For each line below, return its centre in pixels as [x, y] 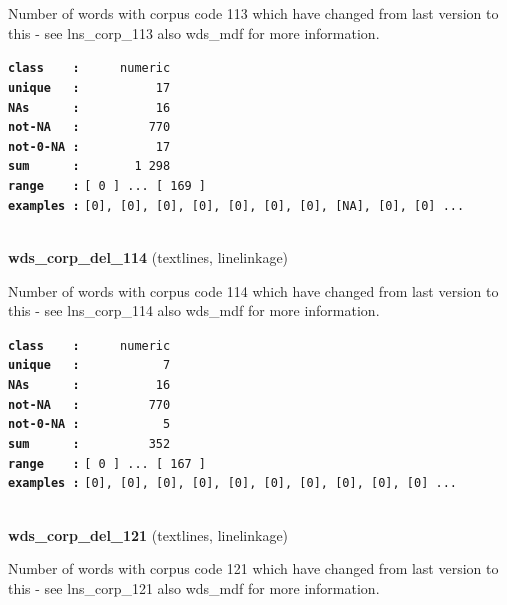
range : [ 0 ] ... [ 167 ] [107, 463]
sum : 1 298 [89, 166]
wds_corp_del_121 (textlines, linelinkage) [148, 534]
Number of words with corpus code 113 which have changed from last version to [253, 13]
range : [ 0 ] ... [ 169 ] [107, 186]
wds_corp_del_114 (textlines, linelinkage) [148, 257]
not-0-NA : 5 [89, 424]
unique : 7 [89, 365]
